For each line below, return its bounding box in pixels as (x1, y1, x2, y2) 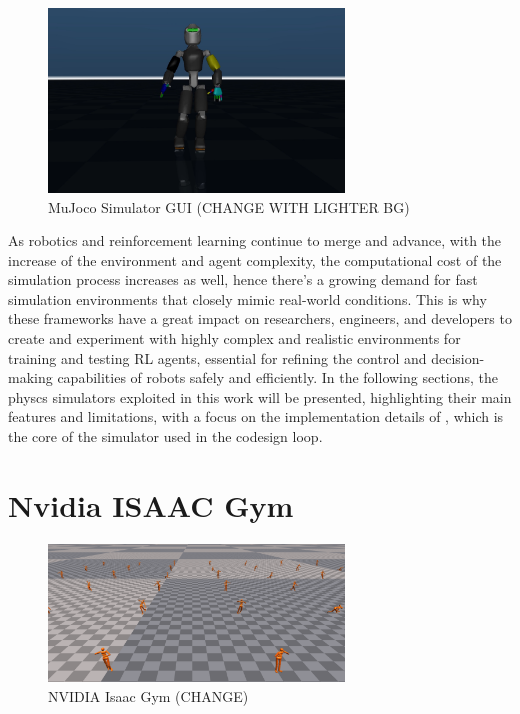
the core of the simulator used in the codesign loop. (8, 426, 323, 447)
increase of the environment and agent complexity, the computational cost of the (8, 249, 502, 270)
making (8, 367, 53, 388)
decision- (431, 347, 485, 368)
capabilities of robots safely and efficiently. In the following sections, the (57, 367, 499, 388)
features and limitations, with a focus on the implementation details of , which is (8, 406, 504, 427)
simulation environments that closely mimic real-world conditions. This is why (8, 288, 487, 309)
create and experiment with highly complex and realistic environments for (8, 328, 461, 349)
